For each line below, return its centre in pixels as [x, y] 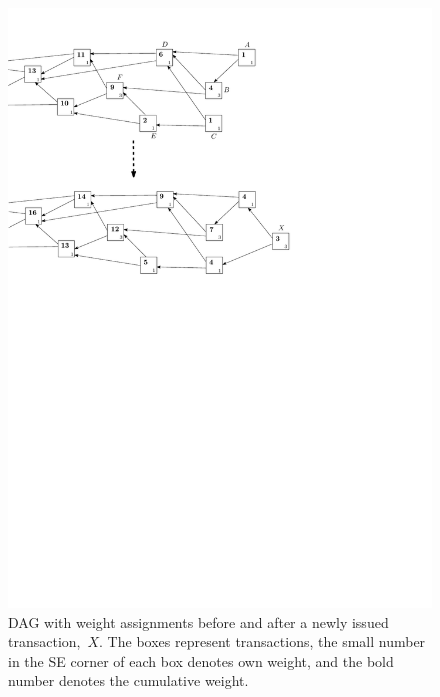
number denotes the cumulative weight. [128, 680]
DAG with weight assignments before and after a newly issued [198, 621]
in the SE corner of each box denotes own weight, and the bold [201, 660]
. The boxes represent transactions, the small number [262, 641]
